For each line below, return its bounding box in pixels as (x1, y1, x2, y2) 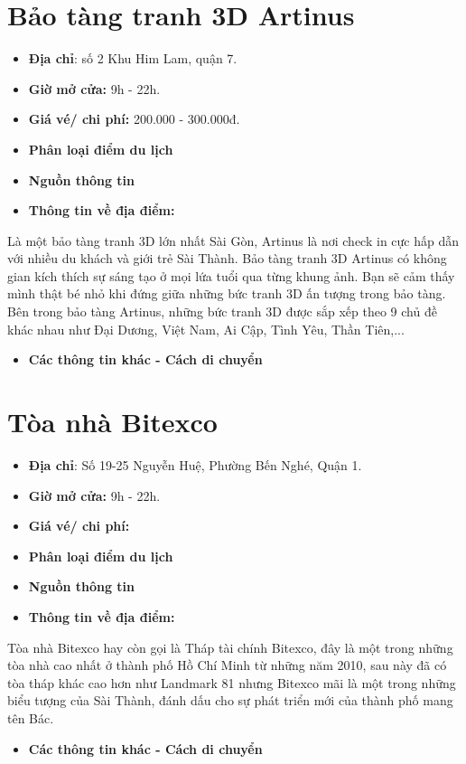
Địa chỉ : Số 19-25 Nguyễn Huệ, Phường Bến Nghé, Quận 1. (28, 455, 362, 474)
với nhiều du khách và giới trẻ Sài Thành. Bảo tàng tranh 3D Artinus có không (7, 249, 447, 268)
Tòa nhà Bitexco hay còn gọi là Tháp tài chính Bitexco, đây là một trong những (7, 637, 453, 656)
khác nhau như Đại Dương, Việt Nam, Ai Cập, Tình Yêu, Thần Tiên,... (7, 319, 405, 338)
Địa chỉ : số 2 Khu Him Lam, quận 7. (28, 49, 238, 68)
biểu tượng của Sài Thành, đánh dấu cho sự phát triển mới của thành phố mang (7, 691, 453, 710)
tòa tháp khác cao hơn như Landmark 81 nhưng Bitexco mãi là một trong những (7, 673, 456, 692)
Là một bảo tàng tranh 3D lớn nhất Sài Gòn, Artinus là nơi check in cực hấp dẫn (7, 231, 460, 250)
